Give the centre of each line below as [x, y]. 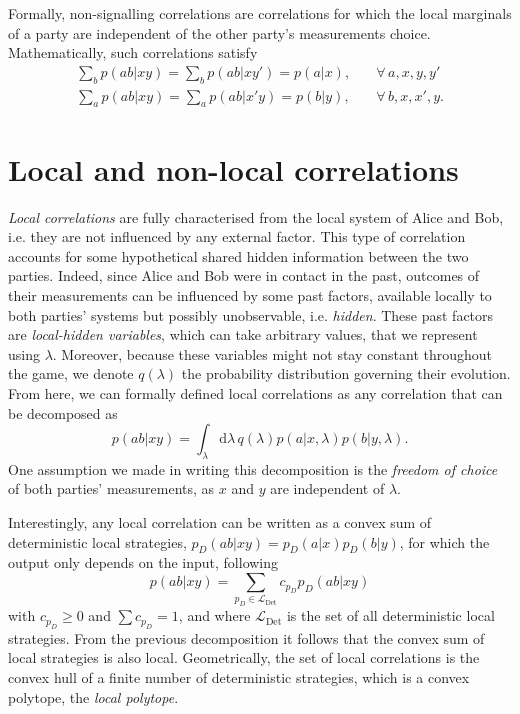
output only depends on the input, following [143, 562]
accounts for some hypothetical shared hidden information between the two [238, 255]
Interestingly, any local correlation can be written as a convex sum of [220, 522]
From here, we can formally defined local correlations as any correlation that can [255, 392]
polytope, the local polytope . [93, 696]
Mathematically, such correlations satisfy [133, 52]
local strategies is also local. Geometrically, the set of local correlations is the [244, 657]
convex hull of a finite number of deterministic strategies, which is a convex [239, 676]
